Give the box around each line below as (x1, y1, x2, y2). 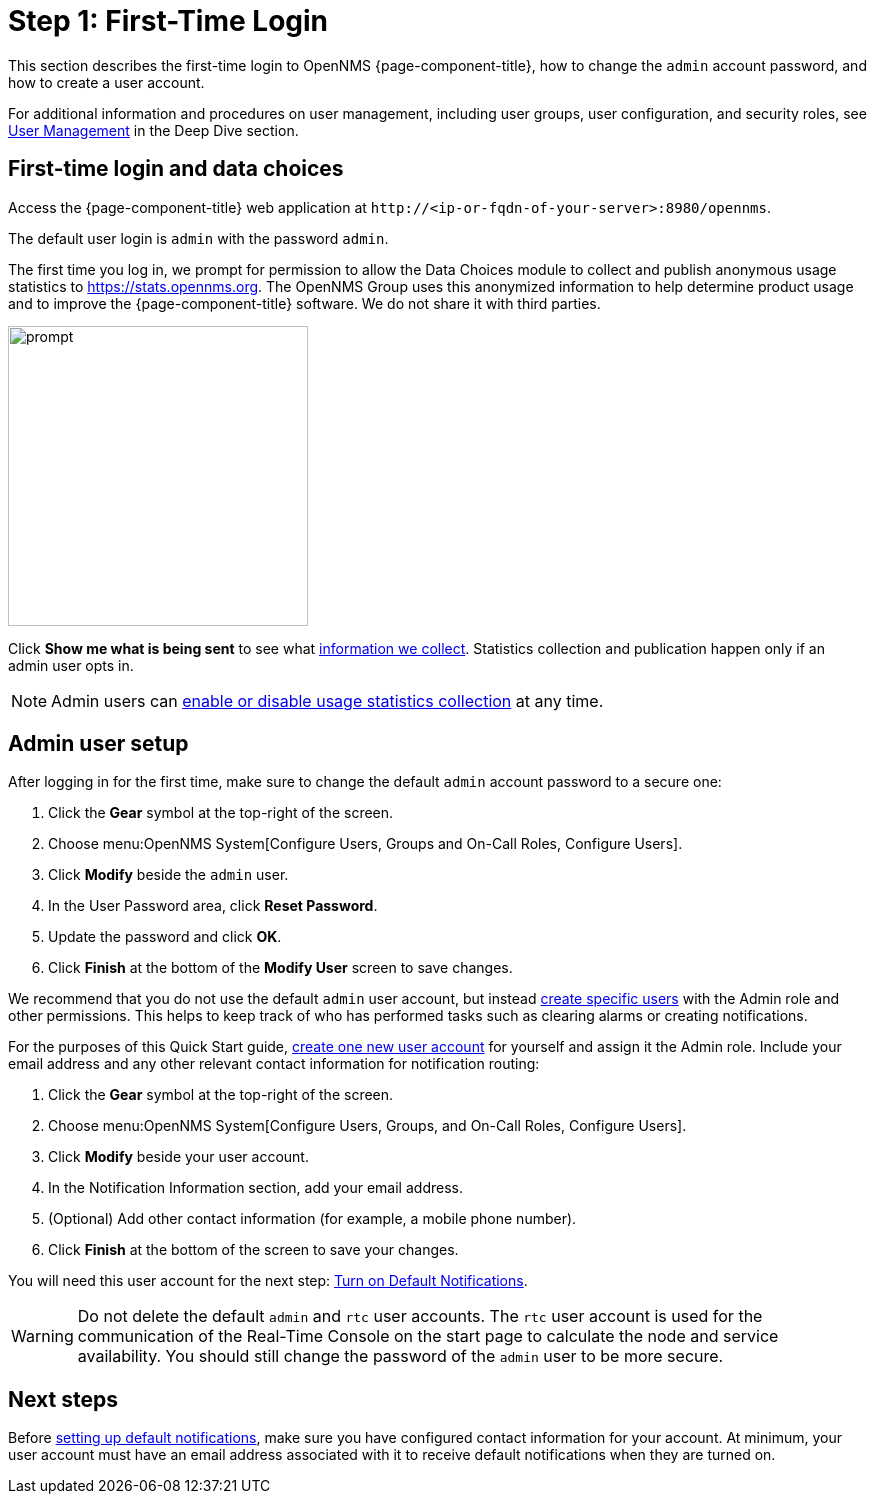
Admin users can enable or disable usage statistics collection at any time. (51, 690, 604, 711)
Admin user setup (8, 731, 189, 757)
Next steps (8, 1386, 118, 1412)
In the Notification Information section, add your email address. (48, 1179, 463, 1197)
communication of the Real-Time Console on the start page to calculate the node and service (77, 1326, 779, 1347)
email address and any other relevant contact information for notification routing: (8, 1055, 540, 1073)
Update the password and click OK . (48, 928, 282, 946)
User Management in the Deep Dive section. (8, 121, 299, 139)
